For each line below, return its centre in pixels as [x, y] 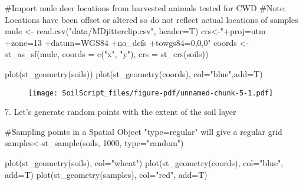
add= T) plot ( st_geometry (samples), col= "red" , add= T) [106, 174]
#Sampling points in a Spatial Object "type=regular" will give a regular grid [144, 131]
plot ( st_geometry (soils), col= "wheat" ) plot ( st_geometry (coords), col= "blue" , [144, 163]
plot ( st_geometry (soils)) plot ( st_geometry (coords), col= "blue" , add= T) [134, 73]
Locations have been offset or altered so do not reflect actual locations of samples [151, 19]
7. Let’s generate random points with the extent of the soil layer [121, 112]
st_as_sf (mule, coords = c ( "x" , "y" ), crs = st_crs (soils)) [107, 54]
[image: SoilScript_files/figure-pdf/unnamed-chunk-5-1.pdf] [151, 93]
